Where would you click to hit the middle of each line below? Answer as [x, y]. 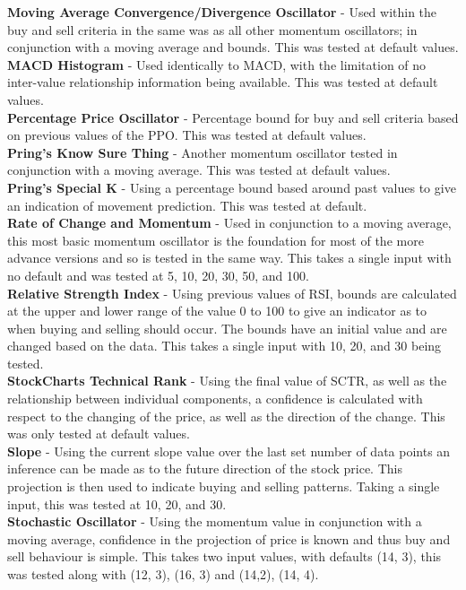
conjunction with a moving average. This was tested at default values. [199, 170]
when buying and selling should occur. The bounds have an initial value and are [227, 328]
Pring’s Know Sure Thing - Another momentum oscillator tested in [203, 152]
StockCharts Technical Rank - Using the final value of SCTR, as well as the [227, 381]
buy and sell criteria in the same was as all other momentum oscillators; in [212, 29]
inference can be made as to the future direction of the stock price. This [205, 469]
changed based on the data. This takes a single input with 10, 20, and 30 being [224, 346]
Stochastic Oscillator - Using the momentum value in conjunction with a [215, 521]
